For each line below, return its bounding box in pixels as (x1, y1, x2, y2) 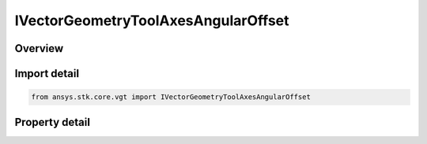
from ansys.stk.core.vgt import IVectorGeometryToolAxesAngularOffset (31, 93, 312, 102)
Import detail (14, 67, 79, 80)
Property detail (14, 115, 91, 129)
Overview (14, 42, 64, 55)
